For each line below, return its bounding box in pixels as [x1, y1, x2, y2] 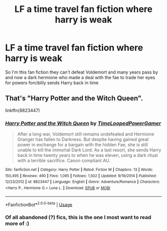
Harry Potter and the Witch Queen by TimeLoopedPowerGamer [5, 119, 162, 126]
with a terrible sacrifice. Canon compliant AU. [17, 158, 110, 164]
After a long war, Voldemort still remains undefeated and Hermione [17, 131, 155, 137]
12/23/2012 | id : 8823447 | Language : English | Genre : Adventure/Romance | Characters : [5, 179, 161, 185]
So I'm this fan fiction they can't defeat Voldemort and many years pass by [5, 69, 158, 75]
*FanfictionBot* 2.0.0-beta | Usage [5, 201, 73, 208]
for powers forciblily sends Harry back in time [5, 80, 99, 86]
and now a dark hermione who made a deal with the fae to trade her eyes [5, 74, 156, 80]
